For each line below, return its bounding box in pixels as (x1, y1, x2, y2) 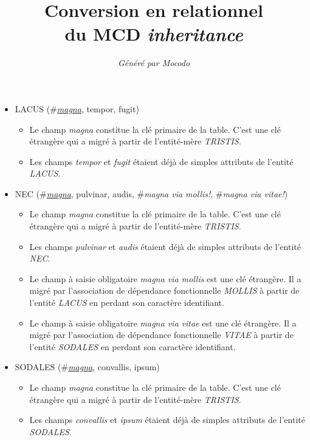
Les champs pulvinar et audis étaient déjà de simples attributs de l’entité (29, 240, 301, 252)
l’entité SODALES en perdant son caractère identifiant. (29, 340, 236, 353)
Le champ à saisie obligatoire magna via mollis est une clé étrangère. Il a (29, 272, 301, 285)
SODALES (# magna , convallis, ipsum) (15, 360, 160, 373)
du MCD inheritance (64, 21, 243, 47)
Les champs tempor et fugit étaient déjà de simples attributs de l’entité (29, 155, 294, 168)
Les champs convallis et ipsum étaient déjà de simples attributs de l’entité (29, 413, 305, 426)
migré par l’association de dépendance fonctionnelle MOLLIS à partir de (29, 284, 300, 297)
